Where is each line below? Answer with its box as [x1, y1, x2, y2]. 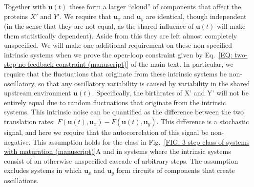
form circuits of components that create [116, 165, 235, 175]
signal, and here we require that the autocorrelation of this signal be [4, 127, 209, 137]
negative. [4, 136, 31, 147]
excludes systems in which [4, 165, 82, 175]
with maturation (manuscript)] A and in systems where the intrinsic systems [4, 146, 231, 156]
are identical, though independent [146, 11, 247, 21]
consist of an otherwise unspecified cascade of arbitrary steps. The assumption [4, 155, 238, 166]
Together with [4, 1, 46, 11]
